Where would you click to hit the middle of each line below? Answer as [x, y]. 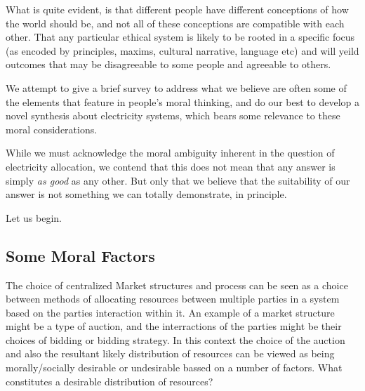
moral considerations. [52, 129]
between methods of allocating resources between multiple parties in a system [173, 299]
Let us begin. [34, 217]
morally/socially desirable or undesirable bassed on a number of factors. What [174, 367]
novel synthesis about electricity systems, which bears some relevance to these [173, 115]
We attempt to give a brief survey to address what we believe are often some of [176, 87]
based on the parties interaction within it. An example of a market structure [170, 312]
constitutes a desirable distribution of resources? [109, 381]
